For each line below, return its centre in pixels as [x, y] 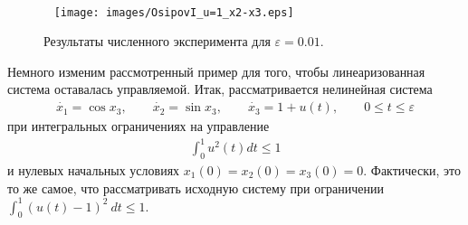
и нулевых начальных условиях [94, 169]
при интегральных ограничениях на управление [138, 126]
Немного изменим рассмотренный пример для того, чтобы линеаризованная [216, 71]
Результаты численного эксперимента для [157, 41]
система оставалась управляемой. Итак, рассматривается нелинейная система [220, 89]
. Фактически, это [412, 169]
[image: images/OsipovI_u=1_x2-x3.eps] [174, 12]
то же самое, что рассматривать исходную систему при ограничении [196, 187]
